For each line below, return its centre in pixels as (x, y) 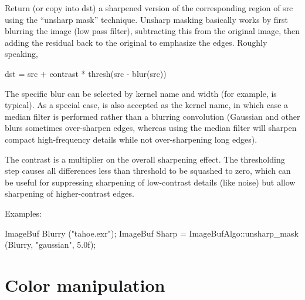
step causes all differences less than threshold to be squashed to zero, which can (148, 171)
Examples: (23, 213)
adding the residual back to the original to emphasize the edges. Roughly (136, 42)
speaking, (21, 54)
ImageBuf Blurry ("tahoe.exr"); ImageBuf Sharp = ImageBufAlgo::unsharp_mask (152, 233)
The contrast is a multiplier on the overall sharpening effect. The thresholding (145, 159)
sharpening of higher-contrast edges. (70, 193)
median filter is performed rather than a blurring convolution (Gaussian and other (152, 116)
